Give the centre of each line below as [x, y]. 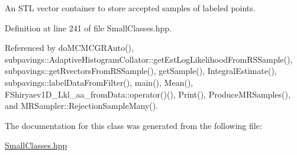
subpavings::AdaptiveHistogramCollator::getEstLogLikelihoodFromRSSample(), [149, 59]
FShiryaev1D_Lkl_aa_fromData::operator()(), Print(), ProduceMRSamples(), [148, 94]
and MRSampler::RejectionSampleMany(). [82, 106]
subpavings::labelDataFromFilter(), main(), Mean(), [99, 82]
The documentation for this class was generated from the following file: [133, 125]
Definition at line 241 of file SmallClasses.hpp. [88, 28]
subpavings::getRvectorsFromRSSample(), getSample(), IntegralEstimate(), [141, 71]
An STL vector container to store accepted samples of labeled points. [130, 8]
